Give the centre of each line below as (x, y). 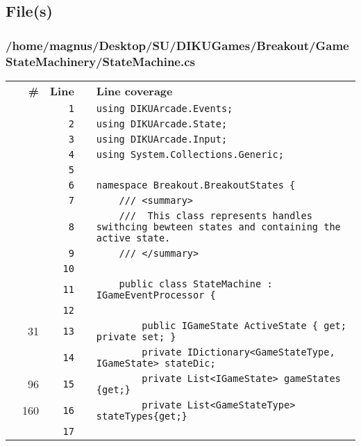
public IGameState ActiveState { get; (244, 325)
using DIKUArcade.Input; (162, 139)
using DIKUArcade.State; (162, 124)
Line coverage (134, 90)
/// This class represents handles (216, 215)
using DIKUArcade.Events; (165, 108)
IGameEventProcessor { (156, 295)
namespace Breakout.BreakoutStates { (196, 185)
